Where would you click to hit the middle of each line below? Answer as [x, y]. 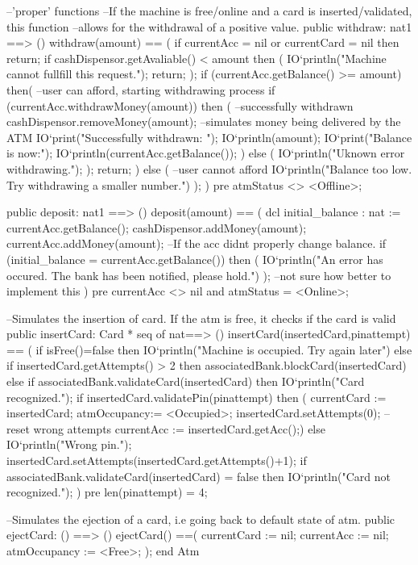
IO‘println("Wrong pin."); [69, 444]
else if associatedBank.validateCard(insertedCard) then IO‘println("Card [186, 381]
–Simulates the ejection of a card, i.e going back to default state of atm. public [201, 519]
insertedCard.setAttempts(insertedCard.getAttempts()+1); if [157, 460]
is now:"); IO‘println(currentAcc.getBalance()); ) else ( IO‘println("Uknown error [206, 153]
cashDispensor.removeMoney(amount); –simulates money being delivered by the [204, 121]
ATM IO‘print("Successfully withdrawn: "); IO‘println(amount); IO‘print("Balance [209, 137]
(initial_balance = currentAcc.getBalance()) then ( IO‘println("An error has [195, 259]
